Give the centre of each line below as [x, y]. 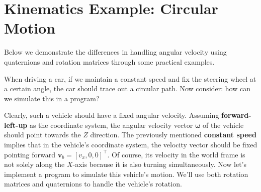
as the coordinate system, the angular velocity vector [111, 125]
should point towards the [42, 135]
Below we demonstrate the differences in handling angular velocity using [115, 52]
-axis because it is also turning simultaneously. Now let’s [160, 164]
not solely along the [34, 164]
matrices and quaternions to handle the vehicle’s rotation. [93, 184]
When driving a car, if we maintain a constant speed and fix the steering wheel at [130, 78]
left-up [16, 125]
